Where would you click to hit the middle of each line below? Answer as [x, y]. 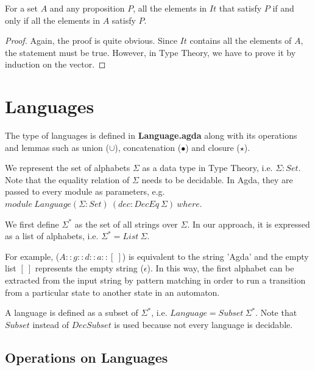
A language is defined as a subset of [72, 312]
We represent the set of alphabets [68, 168]
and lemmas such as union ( [57, 147]
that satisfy [240, 8]
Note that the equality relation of [67, 179]
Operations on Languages [87, 357]
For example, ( [32, 256]
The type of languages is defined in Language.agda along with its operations [151, 135]
